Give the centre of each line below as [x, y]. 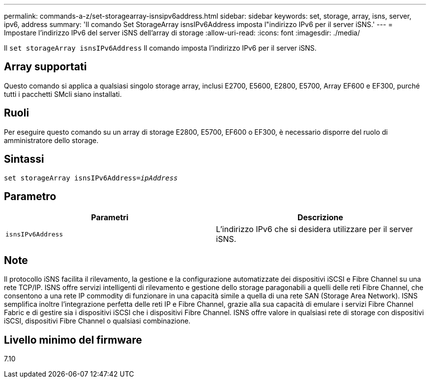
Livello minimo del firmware [73, 340]
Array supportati [45, 67]
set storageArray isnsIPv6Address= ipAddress [91, 178]
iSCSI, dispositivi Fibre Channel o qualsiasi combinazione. [97, 321]
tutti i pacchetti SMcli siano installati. [63, 94]
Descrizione [320, 218]
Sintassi [24, 159]
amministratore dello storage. [51, 140]
